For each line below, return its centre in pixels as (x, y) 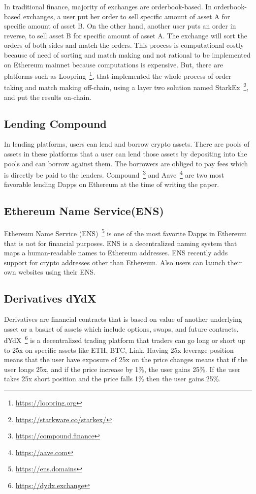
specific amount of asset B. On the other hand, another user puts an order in (120, 26)
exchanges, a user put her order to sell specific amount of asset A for (127, 16)
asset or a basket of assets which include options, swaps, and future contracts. (121, 328)
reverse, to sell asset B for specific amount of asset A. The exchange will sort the (126, 35)
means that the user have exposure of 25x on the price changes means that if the (126, 359)
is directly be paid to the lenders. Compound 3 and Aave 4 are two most (114, 174)
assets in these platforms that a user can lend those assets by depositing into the (126, 154)
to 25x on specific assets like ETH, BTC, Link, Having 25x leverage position (119, 350)
